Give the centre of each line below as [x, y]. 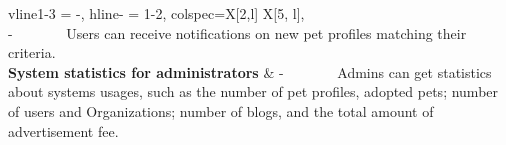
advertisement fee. [63, 130]
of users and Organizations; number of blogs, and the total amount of [221, 110]
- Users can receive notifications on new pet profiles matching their [237, 32]
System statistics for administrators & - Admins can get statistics [250, 71]
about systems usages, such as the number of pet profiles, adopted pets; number [253, 91]
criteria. [32, 52]
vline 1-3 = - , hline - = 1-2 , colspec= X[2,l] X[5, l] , [156, 13]
